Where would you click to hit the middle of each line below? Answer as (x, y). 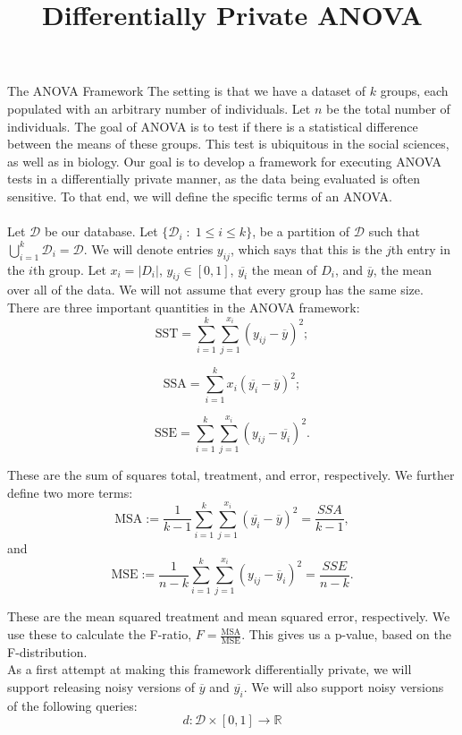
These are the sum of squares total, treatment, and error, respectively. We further (231, 475)
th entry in (421, 248)
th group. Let (69, 269)
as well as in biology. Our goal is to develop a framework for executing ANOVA (225, 161)
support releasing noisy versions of (101, 687)
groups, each (414, 91)
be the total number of (388, 108)
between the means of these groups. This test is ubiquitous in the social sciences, (228, 144)
